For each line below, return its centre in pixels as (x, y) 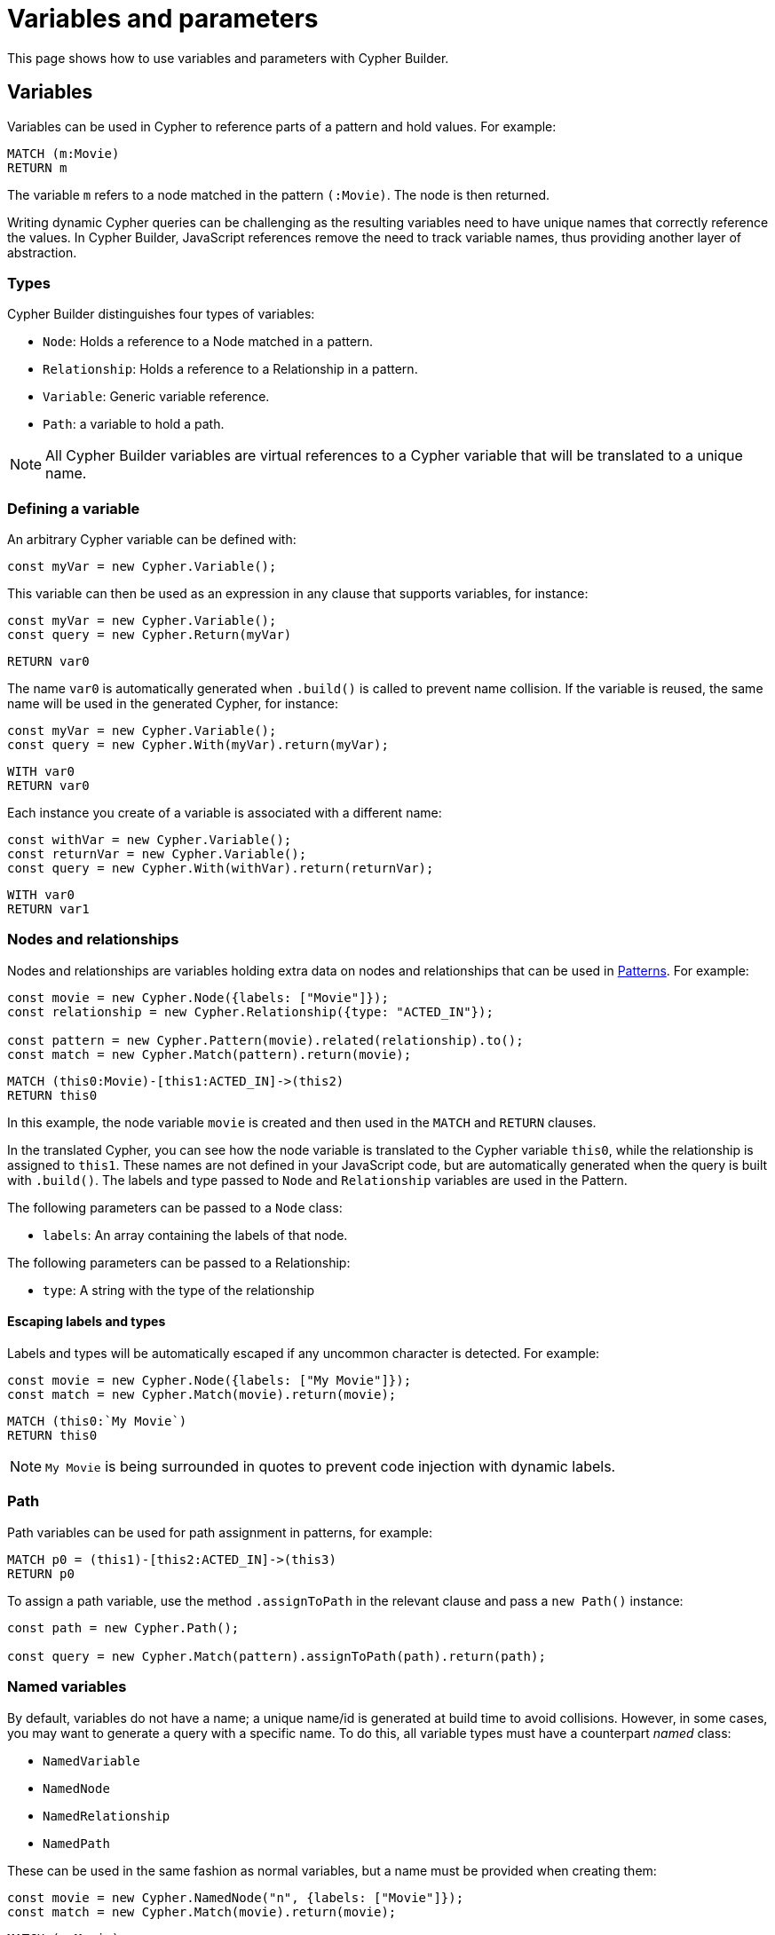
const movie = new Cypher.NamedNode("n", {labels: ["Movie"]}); (236, 1897)
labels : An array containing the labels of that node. (195, 1235)
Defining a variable (74, 508)
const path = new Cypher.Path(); (123, 1627)
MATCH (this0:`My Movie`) (97, 1422)
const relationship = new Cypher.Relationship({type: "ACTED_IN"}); (250, 1011)
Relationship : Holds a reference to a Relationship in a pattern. (230, 369)
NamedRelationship (107, 1816)
